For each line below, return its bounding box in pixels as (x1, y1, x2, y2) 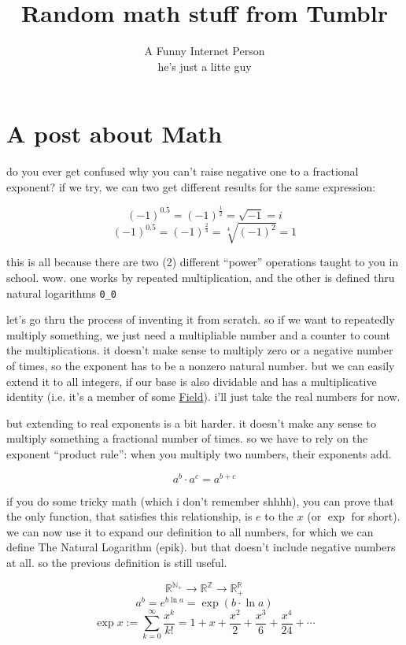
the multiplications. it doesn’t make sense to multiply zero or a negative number (6, 342, 393, 358)
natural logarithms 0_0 (6, 284, 116, 301)
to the (264, 508, 293, 525)
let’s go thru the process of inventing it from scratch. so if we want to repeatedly (6, 311, 395, 328)
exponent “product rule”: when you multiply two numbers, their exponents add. (6, 445, 392, 462)
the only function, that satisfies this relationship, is (6, 508, 253, 525)
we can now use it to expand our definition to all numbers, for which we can (6, 523, 374, 539)
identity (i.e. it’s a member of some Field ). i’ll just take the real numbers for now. (6, 388, 400, 405)
